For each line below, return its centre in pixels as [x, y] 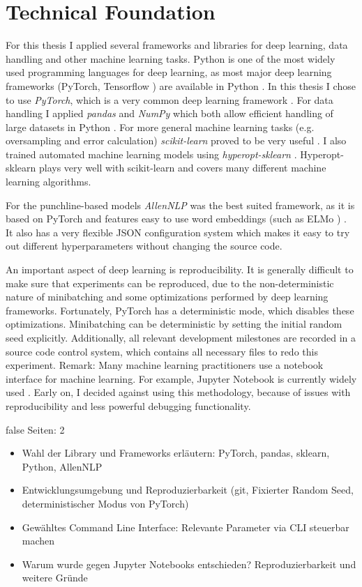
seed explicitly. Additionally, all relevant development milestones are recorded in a [181, 337]
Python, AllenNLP [62, 466]
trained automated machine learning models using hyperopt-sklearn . [151, 154]
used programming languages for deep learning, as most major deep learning [169, 72]
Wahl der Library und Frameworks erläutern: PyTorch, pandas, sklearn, [176, 453]
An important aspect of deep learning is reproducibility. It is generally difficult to [180, 269]
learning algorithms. [48, 182]
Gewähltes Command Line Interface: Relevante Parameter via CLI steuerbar [186, 527]
